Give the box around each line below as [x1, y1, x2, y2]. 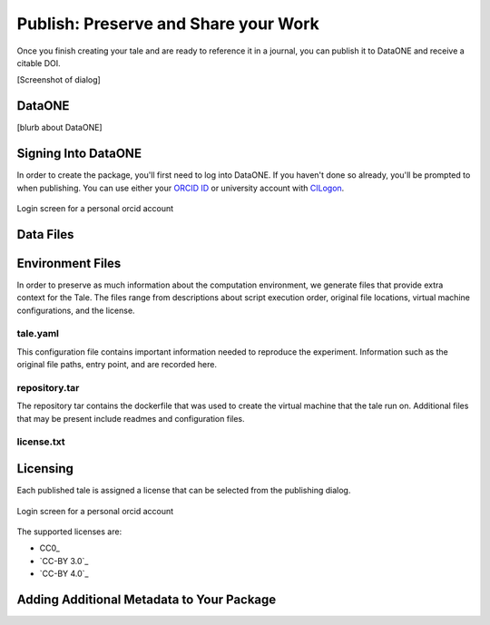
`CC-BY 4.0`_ [39, 568, 89, 580]
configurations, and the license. [16, 305, 135, 316]
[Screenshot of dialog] [16, 74, 102, 85]
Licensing [16, 461, 74, 476]
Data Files [16, 227, 74, 242]
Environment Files [16, 255, 122, 271]
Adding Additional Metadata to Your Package [16, 591, 277, 607]
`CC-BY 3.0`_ [39, 555, 89, 566]
